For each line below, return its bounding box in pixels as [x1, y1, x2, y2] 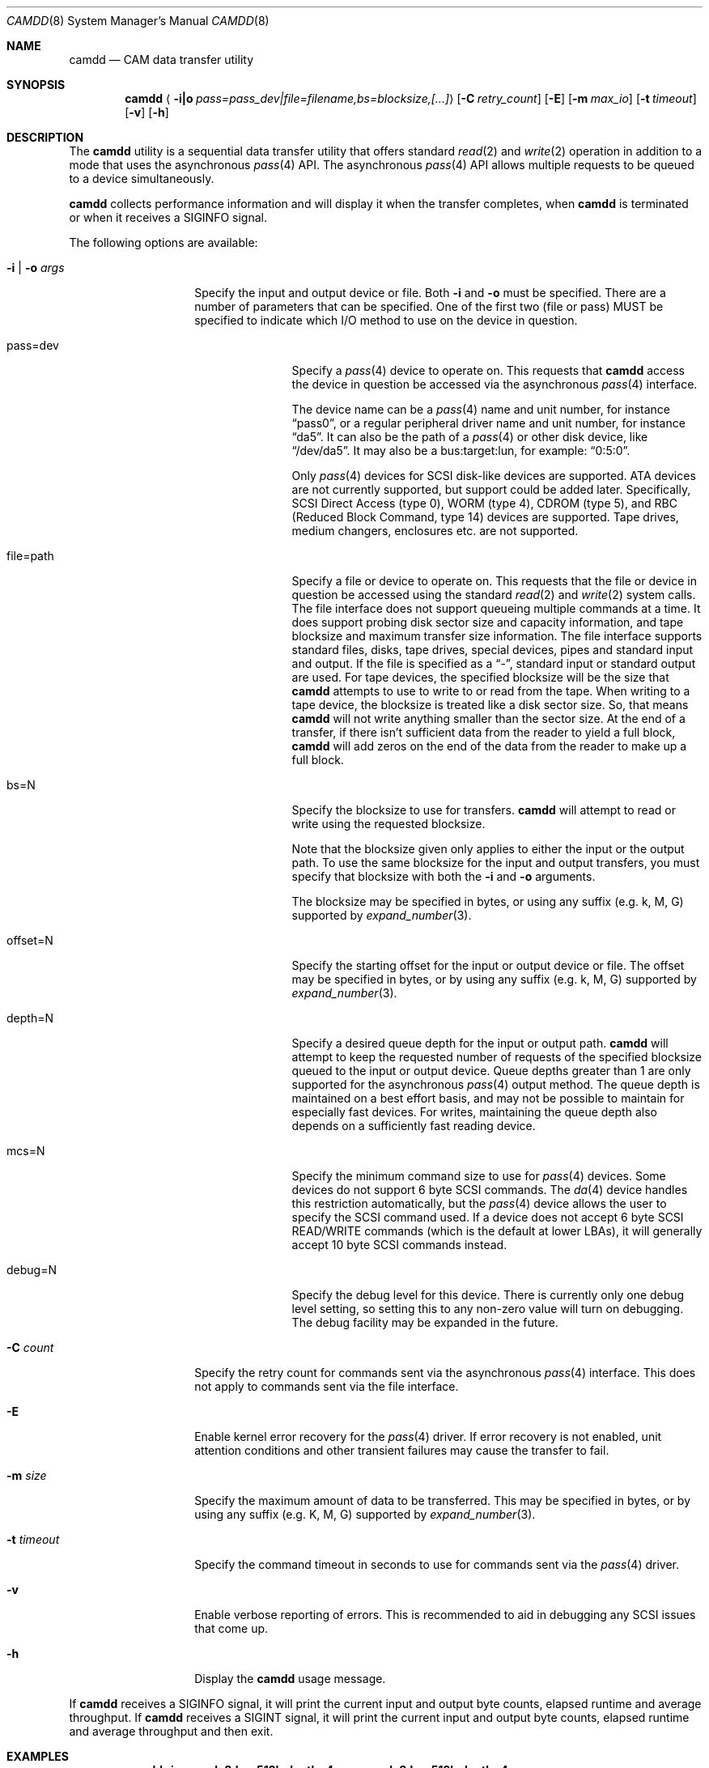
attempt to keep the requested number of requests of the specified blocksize [291, 1050, 703, 1064]
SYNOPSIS [6, 78, 66, 91]
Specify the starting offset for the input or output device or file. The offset [291, 958, 685, 972]
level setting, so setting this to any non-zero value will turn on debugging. [291, 1302, 684, 1315]
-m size [6, 1468, 47, 1482]
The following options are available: [69, 236, 258, 249]
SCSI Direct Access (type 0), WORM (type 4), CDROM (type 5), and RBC [291, 496, 677, 510]
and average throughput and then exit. [69, 1724, 274, 1738]
